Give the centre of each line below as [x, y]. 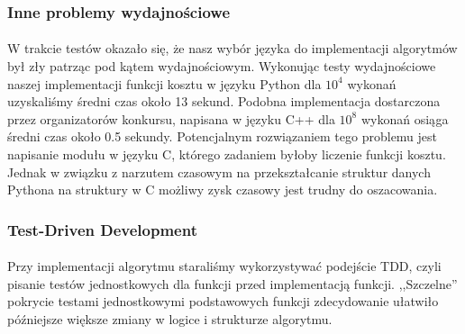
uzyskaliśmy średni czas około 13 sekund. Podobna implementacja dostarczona [224, 101]
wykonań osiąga [405, 118]
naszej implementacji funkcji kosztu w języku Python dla [164, 83]
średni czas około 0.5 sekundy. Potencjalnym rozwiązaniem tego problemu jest [223, 136]
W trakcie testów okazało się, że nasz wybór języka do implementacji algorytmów [232, 48]
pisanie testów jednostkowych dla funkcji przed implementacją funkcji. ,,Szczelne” [232, 283]
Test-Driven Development [102, 229]
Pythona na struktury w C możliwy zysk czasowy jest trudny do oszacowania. [223, 190]
